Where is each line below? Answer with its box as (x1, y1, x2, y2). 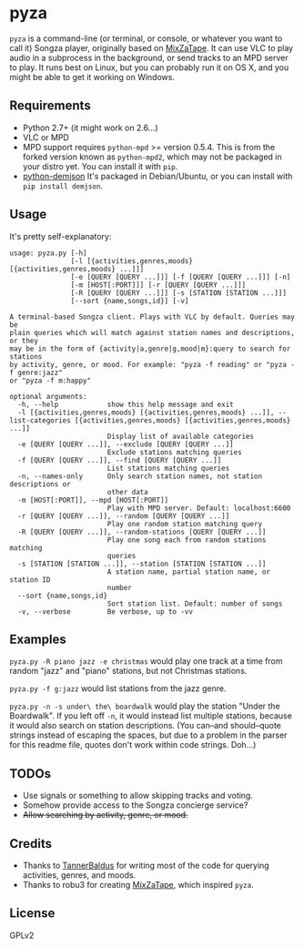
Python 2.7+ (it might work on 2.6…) (22, 122, 158, 133)
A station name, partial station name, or (106, 567, 271, 576)
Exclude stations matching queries (106, 447, 243, 457)
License (9, 905, 56, 922)
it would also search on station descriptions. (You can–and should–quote (9, 720, 282, 731)
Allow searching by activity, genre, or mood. (22, 810, 188, 821)
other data (106, 487, 148, 496)
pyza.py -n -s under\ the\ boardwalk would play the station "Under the (9, 700, 280, 712)
